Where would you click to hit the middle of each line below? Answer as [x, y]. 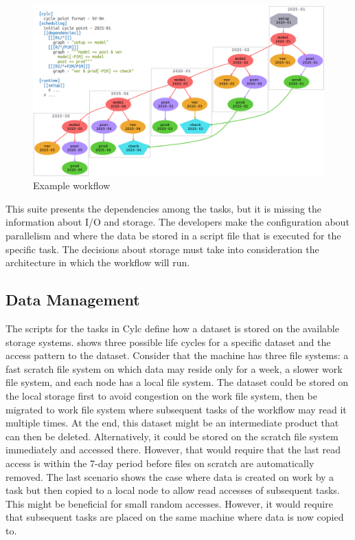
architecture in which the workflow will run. [98, 262]
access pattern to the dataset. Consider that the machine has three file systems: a [177, 355]
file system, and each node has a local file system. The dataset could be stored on [177, 382]
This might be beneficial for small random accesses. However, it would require [169, 503]
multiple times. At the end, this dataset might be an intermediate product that [172, 423]
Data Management [73, 300]
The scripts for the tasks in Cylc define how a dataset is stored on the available [172, 328]
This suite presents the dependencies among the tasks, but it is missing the [164, 208]
